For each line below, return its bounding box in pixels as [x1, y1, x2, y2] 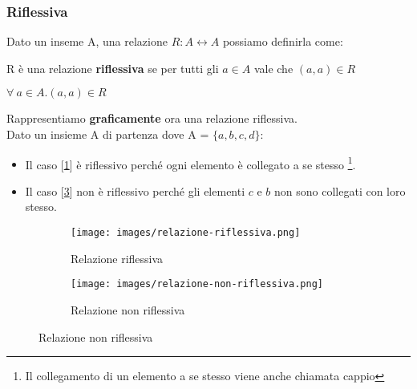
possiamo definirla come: [222, 33, 343, 50]
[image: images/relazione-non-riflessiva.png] [71, 278, 323, 290]
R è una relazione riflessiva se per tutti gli [6, 59, 219, 76]
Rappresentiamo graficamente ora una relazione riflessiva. [6, 110, 298, 127]
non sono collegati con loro [274, 182, 406, 199]
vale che [253, 59, 294, 76]
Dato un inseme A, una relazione [6, 33, 168, 50]
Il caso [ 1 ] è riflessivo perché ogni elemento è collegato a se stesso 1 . [25, 153, 356, 172]
